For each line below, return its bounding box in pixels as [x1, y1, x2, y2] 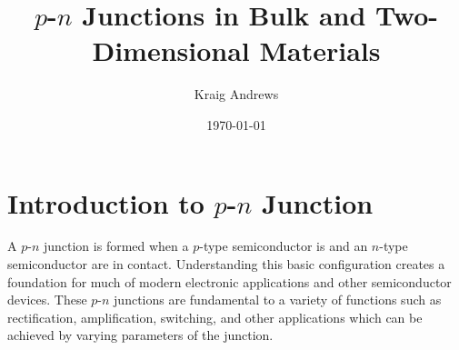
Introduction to [7, 184, 205, 221]
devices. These [7, 290, 87, 309]
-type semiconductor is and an [199, 236, 368, 255]
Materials [259, 32, 381, 69]
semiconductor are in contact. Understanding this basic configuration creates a [7, 255, 445, 274]
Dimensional [92, 32, 250, 69]
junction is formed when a [43, 236, 189, 255]
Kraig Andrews [194, 85, 279, 104]
